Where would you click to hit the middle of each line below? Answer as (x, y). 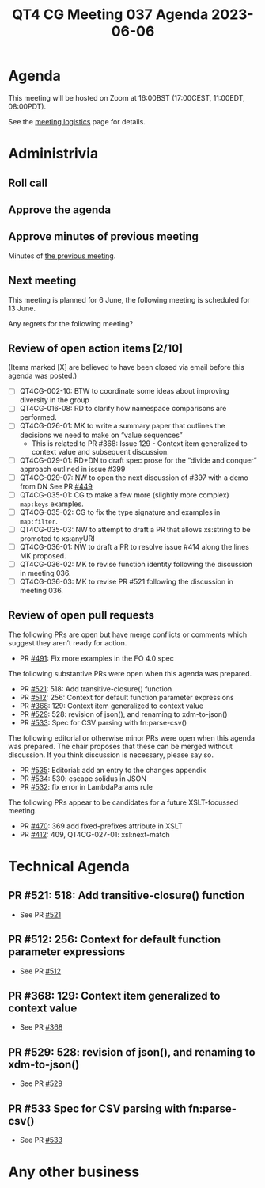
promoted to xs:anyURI (57, 538)
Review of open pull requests (81, 615)
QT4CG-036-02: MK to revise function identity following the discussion (136, 564)
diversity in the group (54, 400)
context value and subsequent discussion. (100, 451)
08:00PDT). (27, 106)
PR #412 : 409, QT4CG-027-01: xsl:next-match (95, 834)
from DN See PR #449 (56, 486)
